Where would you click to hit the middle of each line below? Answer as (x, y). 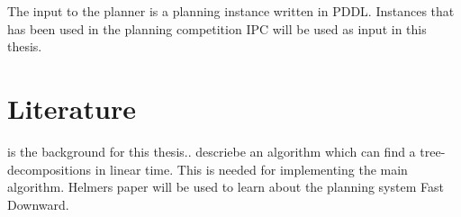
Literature (72, 108)
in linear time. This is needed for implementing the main (251, 169)
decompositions (50, 169)
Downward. (38, 204)
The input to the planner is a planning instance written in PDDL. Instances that (231, 11)
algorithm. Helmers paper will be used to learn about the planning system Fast (226, 187)
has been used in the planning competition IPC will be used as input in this (217, 28)
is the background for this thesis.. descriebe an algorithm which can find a (212, 151)
